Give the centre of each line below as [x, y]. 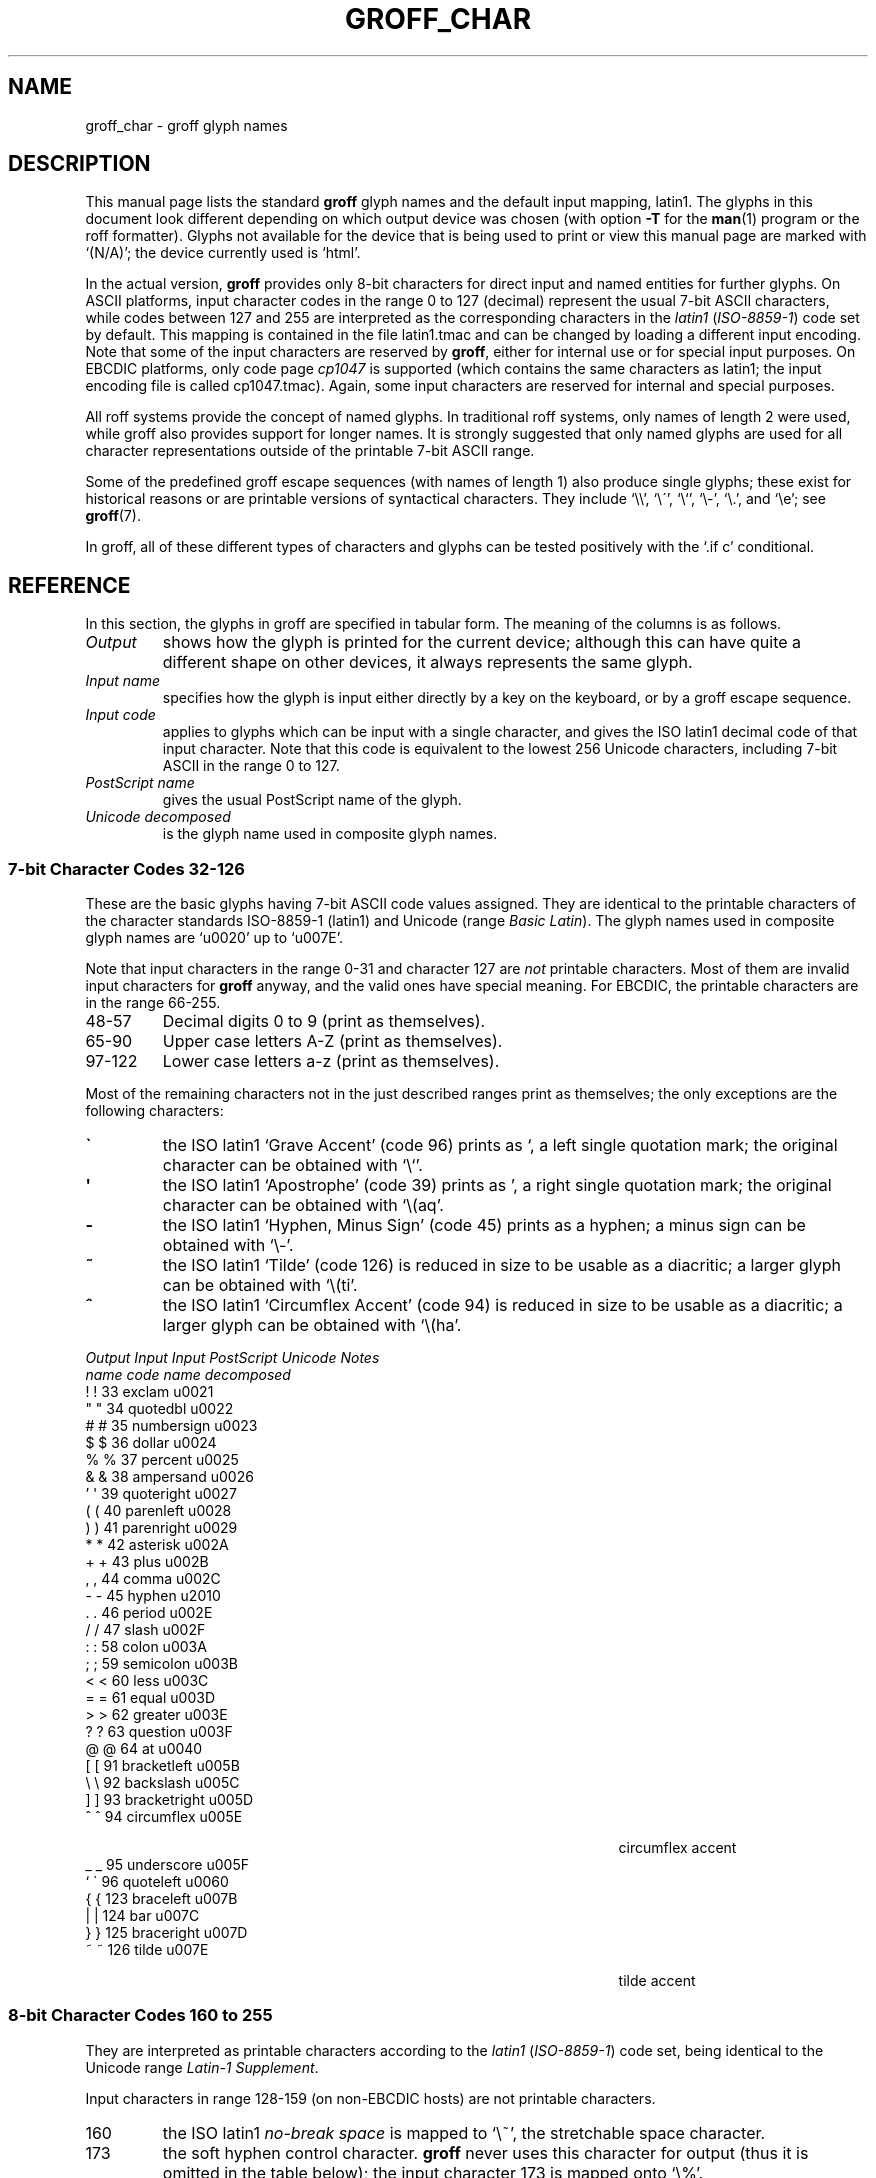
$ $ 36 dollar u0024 [151, 1443]
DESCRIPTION [79, 164]
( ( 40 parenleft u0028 [158, 1511]
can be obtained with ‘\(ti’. [260, 1285]
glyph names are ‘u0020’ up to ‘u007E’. [214, 938]
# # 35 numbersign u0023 [171, 1426]
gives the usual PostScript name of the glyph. [312, 800]
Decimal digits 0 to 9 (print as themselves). [324, 1021]
